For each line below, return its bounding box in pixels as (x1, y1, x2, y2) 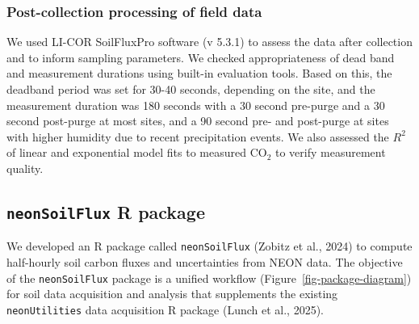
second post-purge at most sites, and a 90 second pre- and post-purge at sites (6, 112, 389, 129)
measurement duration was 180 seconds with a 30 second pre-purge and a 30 (6, 96, 385, 113)
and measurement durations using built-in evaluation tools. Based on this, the (6, 65, 392, 82)
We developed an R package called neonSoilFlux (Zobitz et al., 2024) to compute (6, 238, 413, 255)
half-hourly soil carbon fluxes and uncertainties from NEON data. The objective (6, 254, 403, 270)
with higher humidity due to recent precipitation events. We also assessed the (6, 128, 389, 145)
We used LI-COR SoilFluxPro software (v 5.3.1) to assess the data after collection (6, 33, 413, 50)
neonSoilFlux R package (6, 199, 205, 224)
